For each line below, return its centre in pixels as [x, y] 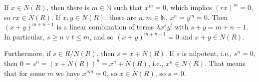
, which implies [189, 7]
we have [68, 73]
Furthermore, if [27, 53]
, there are [121, 17]
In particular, [24, 36]
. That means [225, 63]
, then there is [68, 7]
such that [128, 7]
